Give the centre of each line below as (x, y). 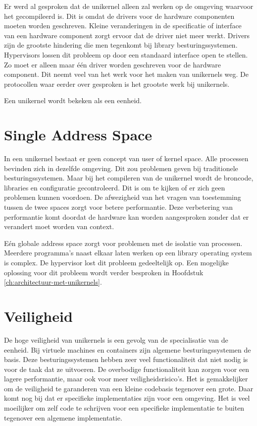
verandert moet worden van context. (59, 226)
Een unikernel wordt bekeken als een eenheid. (73, 100)
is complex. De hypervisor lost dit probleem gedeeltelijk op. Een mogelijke (116, 262)
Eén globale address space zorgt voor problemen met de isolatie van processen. (123, 243)
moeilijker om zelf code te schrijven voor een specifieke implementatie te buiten (124, 408)
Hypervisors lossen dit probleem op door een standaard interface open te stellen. (126, 54)
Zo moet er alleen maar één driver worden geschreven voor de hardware (112, 64)
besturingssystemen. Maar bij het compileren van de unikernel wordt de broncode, (129, 178)
